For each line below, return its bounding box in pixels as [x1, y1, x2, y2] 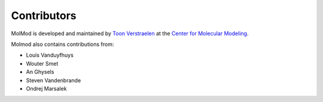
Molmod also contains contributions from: [11, 41, 114, 48]
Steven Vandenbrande [26, 76, 81, 84]
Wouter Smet [26, 60, 59, 67]
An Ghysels [26, 69, 54, 76]
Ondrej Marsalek [26, 85, 67, 92]
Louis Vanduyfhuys [26, 51, 74, 59]
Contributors [11, 9, 77, 22]
